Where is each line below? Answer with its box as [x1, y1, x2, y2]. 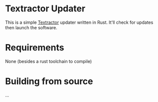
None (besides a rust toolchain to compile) [5, 58, 92, 64]
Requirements [5, 42, 64, 53]
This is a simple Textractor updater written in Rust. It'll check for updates [5, 19, 154, 25]
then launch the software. [5, 24, 58, 30]
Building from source [5, 76, 93, 87]
